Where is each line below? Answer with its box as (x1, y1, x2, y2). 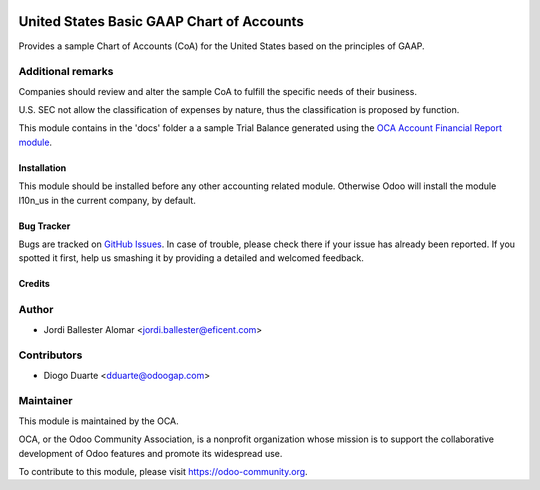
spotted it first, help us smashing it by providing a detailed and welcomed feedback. (18, 252, 364, 264)
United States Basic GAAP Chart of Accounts (18, 13, 304, 30)
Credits (18, 278, 50, 290)
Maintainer (18, 394, 73, 408)
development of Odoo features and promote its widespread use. (18, 447, 283, 459)
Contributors (18, 348, 83, 362)
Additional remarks (18, 65, 114, 79)
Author (18, 303, 54, 317)
